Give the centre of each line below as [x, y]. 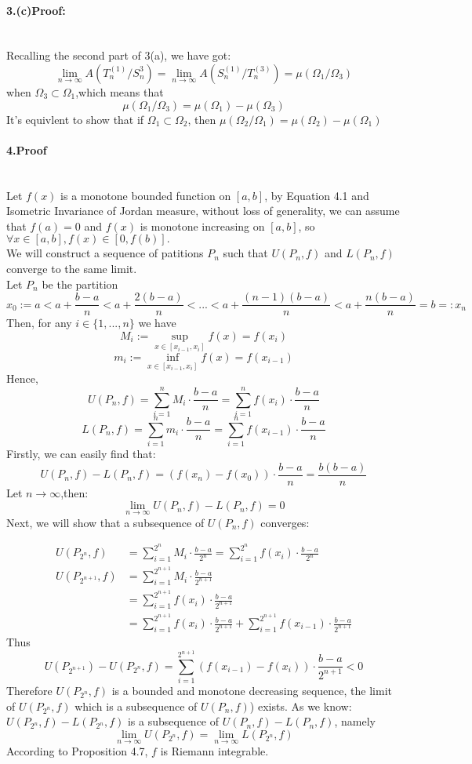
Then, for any [39, 323]
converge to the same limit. [72, 268]
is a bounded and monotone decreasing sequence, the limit [252, 691]
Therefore [29, 691]
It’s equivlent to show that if [75, 119]
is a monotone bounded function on [146, 195]
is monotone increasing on [202, 226]
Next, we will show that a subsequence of [105, 522]
